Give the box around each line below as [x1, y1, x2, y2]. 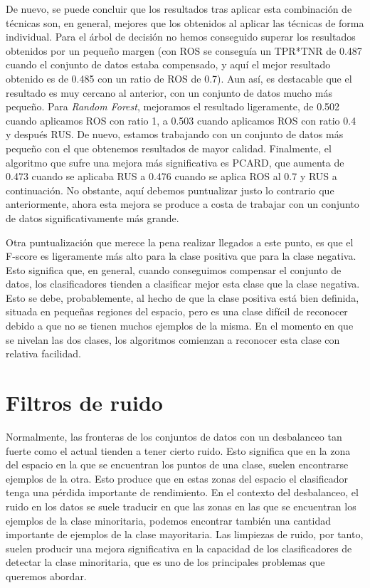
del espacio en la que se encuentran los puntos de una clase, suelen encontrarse [6, 457, 349, 472]
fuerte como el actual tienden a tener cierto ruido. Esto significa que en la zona [6, 443, 351, 458]
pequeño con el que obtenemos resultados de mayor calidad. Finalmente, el [6, 140, 332, 155]
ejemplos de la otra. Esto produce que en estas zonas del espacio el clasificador [6, 471, 349, 485]
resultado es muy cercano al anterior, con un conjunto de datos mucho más [6, 85, 332, 100]
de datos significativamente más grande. [6, 210, 179, 225]
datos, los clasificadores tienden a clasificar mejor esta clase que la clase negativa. [6, 276, 360, 291]
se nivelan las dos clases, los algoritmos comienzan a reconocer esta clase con [6, 332, 340, 347]
